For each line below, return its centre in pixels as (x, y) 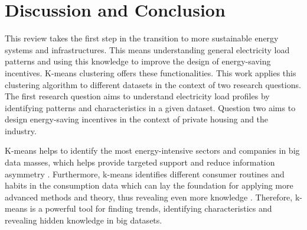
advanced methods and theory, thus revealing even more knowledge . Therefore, (149, 197)
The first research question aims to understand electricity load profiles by (137, 96)
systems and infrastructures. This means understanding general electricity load (147, 49)
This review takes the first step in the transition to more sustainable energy (142, 38)
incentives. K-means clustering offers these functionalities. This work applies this (151, 72)
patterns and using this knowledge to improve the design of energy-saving (138, 61)
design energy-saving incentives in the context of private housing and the (137, 119)
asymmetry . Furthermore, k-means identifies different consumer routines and (145, 174)
